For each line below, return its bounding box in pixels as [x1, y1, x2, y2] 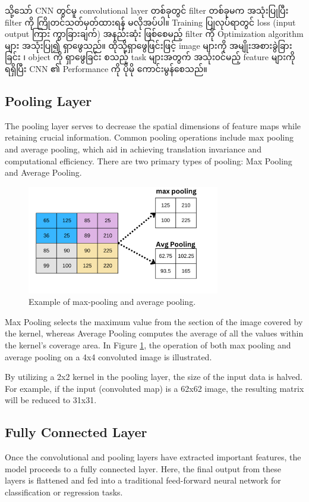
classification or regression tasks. [5, 485, 123, 498]
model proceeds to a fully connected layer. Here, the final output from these [5, 462, 282, 475]
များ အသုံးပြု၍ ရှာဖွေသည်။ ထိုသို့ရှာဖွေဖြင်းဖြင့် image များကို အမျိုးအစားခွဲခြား [5, 39, 292, 51]
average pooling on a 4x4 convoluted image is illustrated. [5, 350, 212, 363]
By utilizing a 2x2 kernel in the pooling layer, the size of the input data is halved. [5, 370, 302, 383]
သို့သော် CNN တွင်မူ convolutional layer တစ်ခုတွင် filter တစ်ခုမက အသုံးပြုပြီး [5, 4, 289, 16]
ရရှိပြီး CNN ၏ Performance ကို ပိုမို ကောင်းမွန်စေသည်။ [5, 62, 207, 74]
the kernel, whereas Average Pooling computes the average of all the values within [5, 327, 304, 339]
